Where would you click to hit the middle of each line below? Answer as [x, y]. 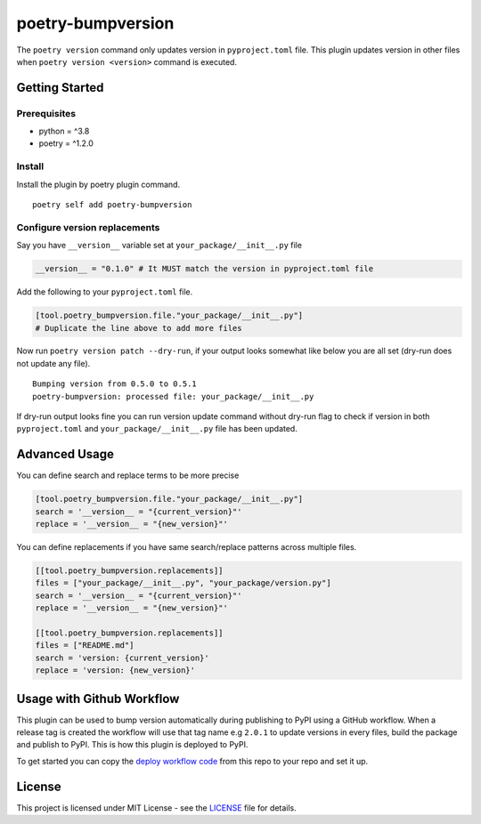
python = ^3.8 [64, 131]
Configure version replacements [88, 227]
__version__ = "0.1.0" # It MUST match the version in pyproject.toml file [204, 269]
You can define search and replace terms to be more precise [128, 475]
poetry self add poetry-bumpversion [112, 205]
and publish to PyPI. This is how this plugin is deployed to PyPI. [132, 745]
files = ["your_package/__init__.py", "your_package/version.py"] [183, 583]
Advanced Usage [65, 454]
